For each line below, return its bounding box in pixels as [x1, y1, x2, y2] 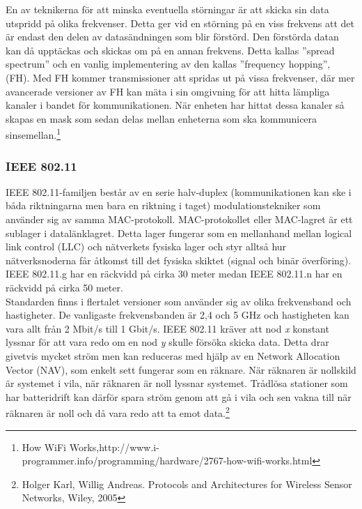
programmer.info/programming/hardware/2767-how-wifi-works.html [22, 453, 313, 468]
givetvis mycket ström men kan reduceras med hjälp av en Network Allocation [6, 348, 340, 363]
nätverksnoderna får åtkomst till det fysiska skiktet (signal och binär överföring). [6, 252, 352, 267]
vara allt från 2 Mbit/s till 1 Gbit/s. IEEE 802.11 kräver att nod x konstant [6, 321, 329, 335]
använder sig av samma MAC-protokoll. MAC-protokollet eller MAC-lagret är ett [6, 212, 353, 226]
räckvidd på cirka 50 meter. [6, 280, 123, 294]
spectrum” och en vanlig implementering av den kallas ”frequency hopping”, [6, 56, 331, 71]
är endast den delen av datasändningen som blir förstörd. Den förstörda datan [6, 29, 339, 44]
